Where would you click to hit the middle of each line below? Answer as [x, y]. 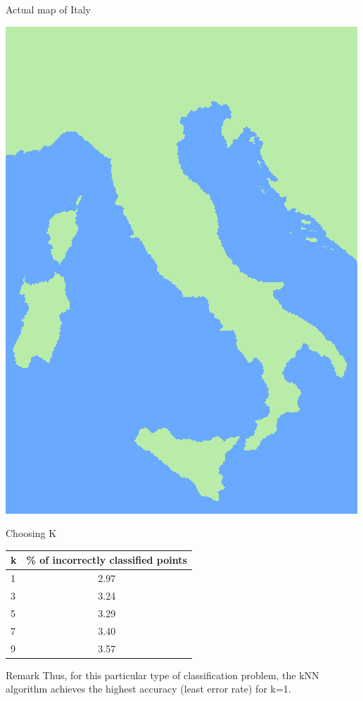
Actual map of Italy [48, 9]
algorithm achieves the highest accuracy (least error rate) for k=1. [148, 689]
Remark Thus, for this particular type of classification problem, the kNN [163, 675]
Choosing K [31, 533]
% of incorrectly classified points [107, 560]
